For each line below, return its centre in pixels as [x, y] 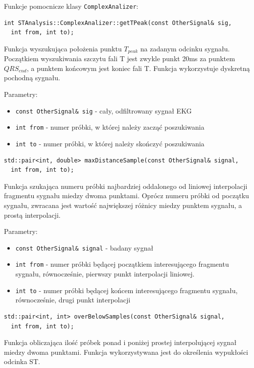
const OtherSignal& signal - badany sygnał [84, 247]
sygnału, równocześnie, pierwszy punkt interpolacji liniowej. [105, 274]
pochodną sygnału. [32, 78]
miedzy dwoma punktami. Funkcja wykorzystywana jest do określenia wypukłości [126, 352]
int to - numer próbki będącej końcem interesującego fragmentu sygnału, [127, 290]
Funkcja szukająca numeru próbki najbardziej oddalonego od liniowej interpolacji [126, 186]
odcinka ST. [22, 361]
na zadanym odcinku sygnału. [185, 48]
